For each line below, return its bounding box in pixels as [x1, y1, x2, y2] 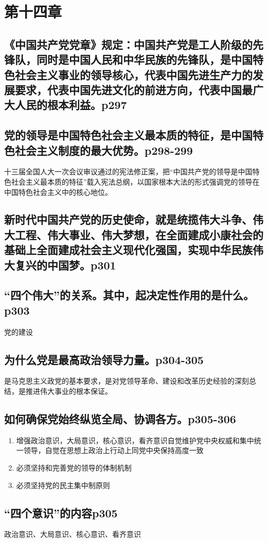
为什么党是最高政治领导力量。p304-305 [4, 351, 204, 367]
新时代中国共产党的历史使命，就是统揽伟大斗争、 [4, 211, 253, 227]
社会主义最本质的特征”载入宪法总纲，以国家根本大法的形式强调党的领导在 [11, 176, 260, 187]
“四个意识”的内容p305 [4, 504, 118, 520]
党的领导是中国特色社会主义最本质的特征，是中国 [4, 127, 253, 143]
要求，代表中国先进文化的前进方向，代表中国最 [14, 81, 253, 97]
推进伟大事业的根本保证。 [25, 386, 112, 396]
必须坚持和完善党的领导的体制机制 [16, 462, 132, 473]
